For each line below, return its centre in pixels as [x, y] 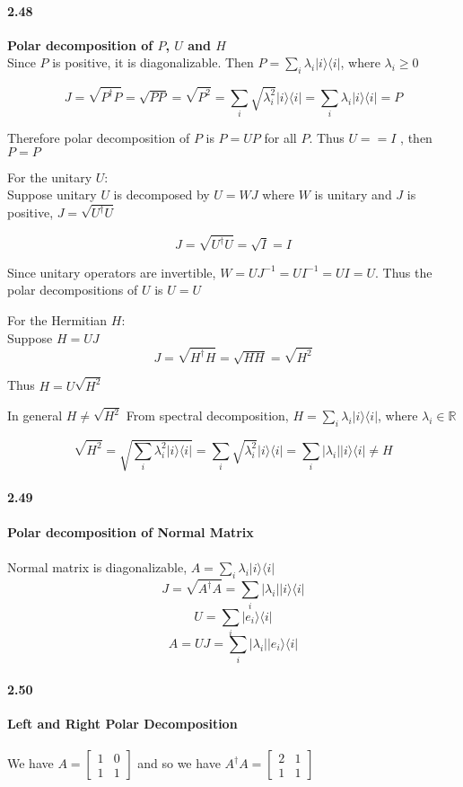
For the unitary [50, 177]
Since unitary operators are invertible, [112, 272]
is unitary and [353, 195]
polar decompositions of [73, 290]
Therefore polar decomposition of [99, 138]
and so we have [179, 763]
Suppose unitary [52, 195]
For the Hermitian [57, 320]
